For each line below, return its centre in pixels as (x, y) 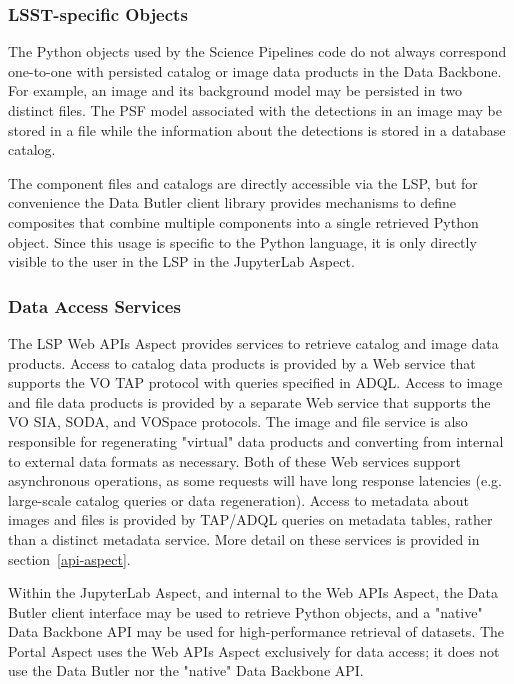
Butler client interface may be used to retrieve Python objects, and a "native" (245, 611)
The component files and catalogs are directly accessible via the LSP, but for (243, 182)
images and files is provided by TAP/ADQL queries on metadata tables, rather (250, 519)
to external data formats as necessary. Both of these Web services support (234, 460)
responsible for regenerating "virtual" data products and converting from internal (256, 440)
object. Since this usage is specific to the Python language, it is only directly (242, 241)
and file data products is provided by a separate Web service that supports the (249, 401)
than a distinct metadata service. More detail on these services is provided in (244, 538)
